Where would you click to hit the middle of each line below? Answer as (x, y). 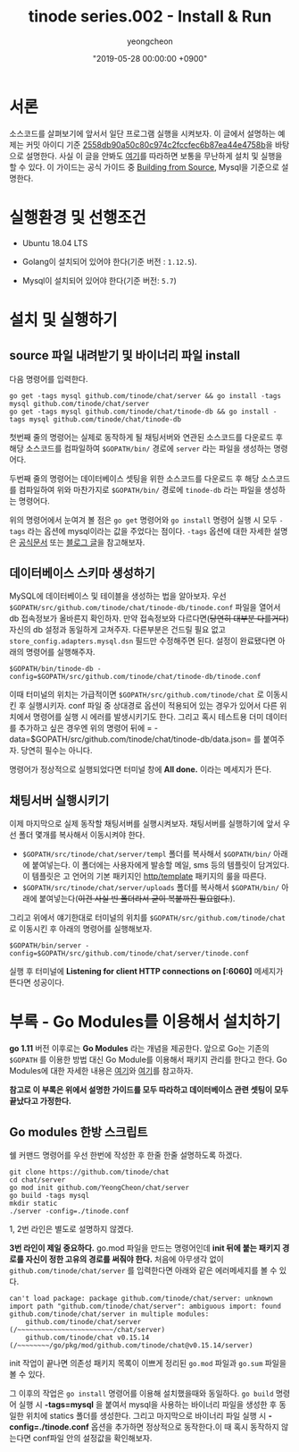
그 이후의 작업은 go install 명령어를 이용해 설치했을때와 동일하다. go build (141, 1393)
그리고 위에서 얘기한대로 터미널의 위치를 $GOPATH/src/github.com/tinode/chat (147, 918)
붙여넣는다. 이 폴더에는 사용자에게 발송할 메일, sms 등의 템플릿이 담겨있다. (161, 865)
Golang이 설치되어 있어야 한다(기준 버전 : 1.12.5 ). (109, 261)
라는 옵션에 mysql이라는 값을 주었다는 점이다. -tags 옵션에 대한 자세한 (149, 531)
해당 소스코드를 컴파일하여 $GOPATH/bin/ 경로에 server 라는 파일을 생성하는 (141, 448)
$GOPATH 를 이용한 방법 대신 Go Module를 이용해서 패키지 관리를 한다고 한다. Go (148, 1060)
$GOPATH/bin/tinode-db (51, 669)
